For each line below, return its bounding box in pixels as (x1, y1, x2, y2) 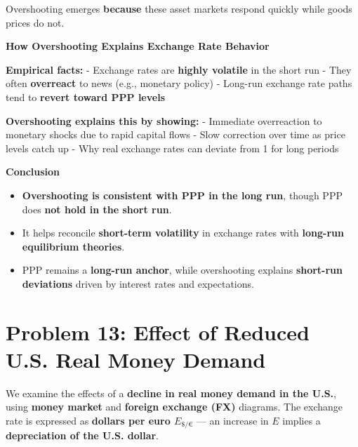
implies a (282, 413, 321, 427)
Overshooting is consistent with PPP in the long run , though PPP (22, 187, 343, 202)
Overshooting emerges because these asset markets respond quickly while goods (6, 1, 352, 15)
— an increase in (196, 413, 269, 427)
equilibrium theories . (22, 239, 125, 253)
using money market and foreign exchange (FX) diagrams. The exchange (6, 399, 343, 414)
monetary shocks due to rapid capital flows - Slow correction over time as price (6, 127, 345, 142)
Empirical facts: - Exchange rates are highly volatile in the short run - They (6, 62, 352, 76)
